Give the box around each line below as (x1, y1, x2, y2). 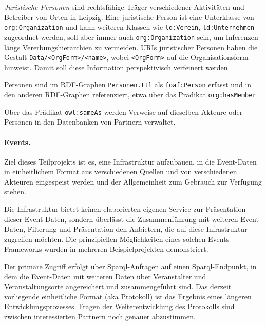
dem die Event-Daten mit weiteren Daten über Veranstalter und (4, 271, 206, 281)
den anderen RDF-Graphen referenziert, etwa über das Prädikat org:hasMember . (4, 89, 258, 99)
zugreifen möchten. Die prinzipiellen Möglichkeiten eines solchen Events (4, 233, 230, 244)
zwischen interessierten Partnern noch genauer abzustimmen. (4, 311, 196, 322)
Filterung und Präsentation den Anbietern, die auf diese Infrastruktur (27, 224, 248, 234)
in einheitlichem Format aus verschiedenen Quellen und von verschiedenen (4, 166, 237, 177)
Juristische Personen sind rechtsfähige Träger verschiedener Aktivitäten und (4, 2, 244, 12)
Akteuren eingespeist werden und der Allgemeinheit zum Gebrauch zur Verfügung (4, 176, 262, 187)
